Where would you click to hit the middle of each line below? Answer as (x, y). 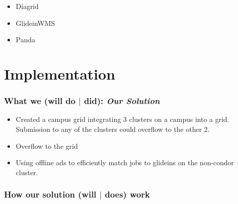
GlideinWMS (35, 23)
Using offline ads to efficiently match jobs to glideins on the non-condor (125, 162)
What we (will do (40, 101)
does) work (127, 194)
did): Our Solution (122, 101)
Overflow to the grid (47, 146)
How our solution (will (50, 194)
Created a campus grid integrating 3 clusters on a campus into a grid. (122, 119)
